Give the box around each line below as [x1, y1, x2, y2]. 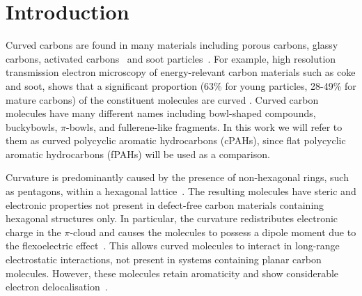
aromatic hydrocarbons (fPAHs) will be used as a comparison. [6, 146, 270, 161]
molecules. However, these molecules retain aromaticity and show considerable [6, 265, 339, 280]
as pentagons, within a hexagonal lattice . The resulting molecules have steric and [6, 184, 356, 198]
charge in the [6, 224, 61, 239]
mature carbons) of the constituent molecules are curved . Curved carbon [6, 92, 319, 107]
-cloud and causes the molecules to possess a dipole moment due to [70, 224, 356, 239]
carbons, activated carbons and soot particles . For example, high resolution [6, 51, 336, 65]
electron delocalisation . [6, 279, 108, 294]
